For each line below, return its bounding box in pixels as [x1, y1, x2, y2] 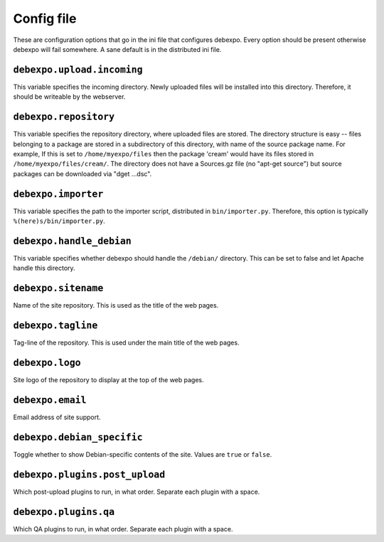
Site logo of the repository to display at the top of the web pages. [13, 376, 204, 384]
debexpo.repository [13, 111, 115, 123]
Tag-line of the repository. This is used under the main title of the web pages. [13, 338, 240, 347]
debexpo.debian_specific [13, 431, 143, 443]
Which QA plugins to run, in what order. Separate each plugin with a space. [13, 524, 233, 533]
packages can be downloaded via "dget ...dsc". [13, 169, 152, 178]
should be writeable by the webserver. [13, 92, 126, 101]
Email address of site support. [13, 413, 101, 421]
